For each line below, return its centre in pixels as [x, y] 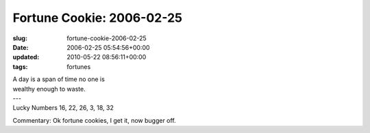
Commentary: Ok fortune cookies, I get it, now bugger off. [94, 120]
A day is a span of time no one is [59, 79]
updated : [26, 57]
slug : [20, 38]
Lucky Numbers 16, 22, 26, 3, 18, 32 [63, 108]
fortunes [79, 66]
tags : [20, 66]
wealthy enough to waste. [49, 89]
